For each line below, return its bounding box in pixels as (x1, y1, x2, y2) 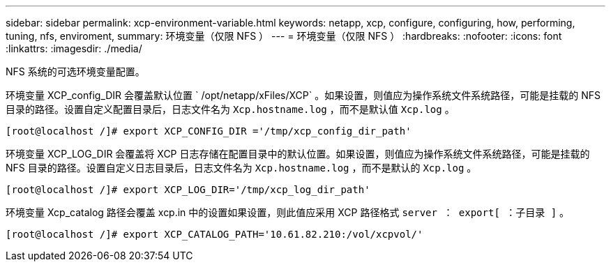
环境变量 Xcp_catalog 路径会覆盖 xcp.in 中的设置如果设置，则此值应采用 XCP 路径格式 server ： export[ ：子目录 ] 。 (6, 206, 570, 218)
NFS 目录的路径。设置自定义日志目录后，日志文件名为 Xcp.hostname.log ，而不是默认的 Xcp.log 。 (6, 162, 477, 174)
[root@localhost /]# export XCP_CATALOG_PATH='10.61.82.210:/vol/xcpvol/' (6, 229, 423, 240)
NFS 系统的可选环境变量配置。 (6, 66, 145, 77)
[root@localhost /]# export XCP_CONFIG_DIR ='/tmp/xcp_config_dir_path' (6, 125, 412, 137)
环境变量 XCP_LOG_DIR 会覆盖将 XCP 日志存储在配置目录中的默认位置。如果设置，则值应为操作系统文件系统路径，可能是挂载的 (6, 148, 590, 160)
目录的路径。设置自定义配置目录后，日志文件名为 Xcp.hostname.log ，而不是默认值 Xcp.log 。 (6, 103, 455, 115)
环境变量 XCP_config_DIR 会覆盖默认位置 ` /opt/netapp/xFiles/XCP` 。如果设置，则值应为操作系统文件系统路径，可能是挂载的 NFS (6, 89, 601, 101)
